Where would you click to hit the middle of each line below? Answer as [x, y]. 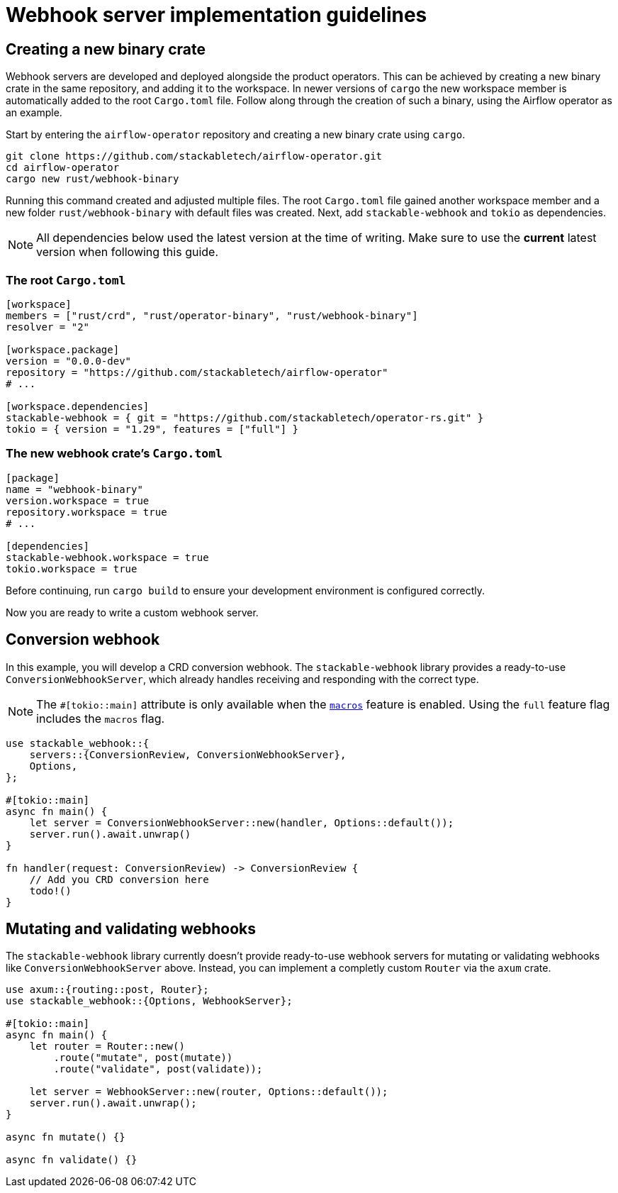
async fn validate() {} [72, 1160]
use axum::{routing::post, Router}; [107, 990]
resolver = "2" [48, 327]
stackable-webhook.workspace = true [107, 557]
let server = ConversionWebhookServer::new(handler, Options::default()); [242, 822]
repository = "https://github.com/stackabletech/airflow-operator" [197, 372]
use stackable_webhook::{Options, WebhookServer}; [149, 1001]
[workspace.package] [63, 349]
